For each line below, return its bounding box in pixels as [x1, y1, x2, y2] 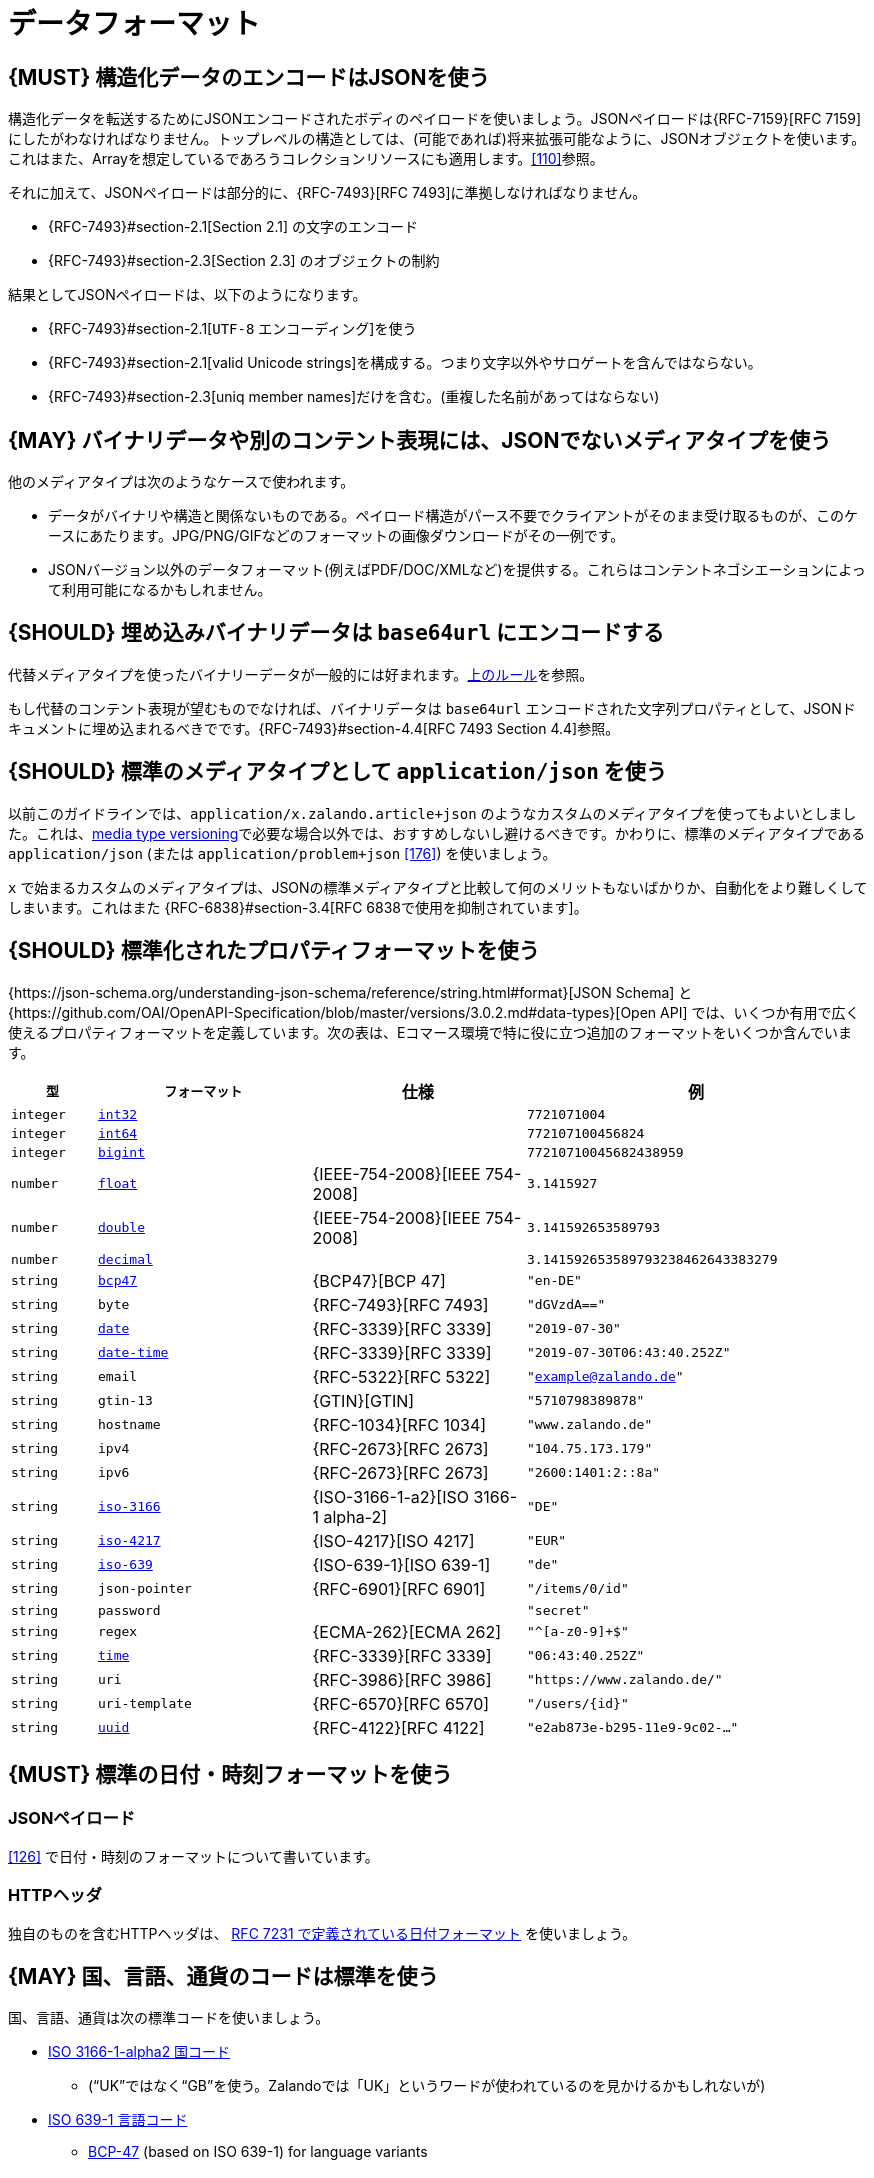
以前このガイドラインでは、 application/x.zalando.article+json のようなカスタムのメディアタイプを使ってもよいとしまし [8, 804, 857, 822]
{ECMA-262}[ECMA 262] [312, 1621, 502, 1642]
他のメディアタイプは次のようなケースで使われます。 [8, 473, 355, 491]
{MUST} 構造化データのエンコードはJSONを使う [8, 64, 490, 90]
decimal [98, 1251, 153, 1267]
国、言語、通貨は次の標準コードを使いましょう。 [8, 2009, 330, 2027]
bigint [98, 1144, 145, 1160]
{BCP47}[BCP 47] [312, 1270, 446, 1291]
